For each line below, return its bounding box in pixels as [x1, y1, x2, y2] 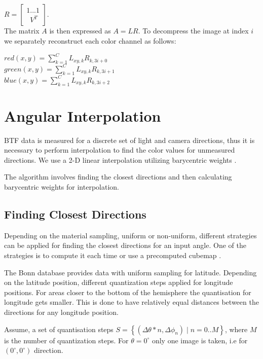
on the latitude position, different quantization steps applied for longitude [4, 277, 233, 288]
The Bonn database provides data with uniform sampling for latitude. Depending [4, 267, 257, 277]
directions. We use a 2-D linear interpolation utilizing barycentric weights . [4, 154, 237, 165]
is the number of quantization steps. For [4, 335, 129, 345]
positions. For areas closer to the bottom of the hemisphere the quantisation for [4, 286, 251, 297]
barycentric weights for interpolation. [4, 182, 119, 192]
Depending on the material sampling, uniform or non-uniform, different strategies [4, 230, 257, 240]
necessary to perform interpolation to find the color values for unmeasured [4, 145, 235, 155]
